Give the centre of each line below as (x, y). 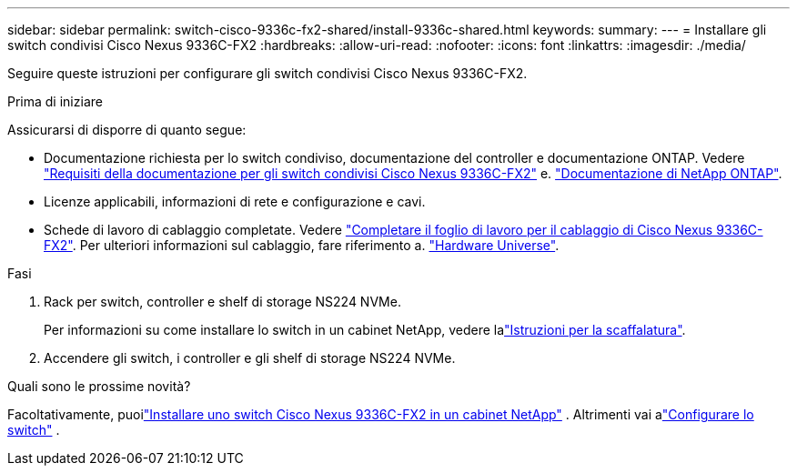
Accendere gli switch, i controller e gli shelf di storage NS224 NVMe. (250, 358)
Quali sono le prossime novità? (99, 386)
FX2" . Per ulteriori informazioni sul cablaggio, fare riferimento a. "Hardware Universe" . (302, 245)
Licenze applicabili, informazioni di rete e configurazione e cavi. (235, 201)
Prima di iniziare (55, 101)
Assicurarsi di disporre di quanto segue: (127, 130)
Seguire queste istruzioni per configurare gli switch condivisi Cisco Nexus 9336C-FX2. (267, 73)
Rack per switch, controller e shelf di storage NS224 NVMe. (222, 302)
